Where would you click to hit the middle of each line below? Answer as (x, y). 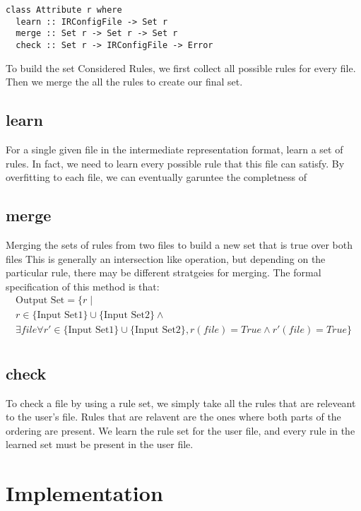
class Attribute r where (64, 10)
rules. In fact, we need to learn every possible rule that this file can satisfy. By (175, 163)
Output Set (40, 301)
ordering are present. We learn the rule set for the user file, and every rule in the (180, 430)
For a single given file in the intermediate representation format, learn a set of (174, 149)
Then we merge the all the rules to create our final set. (124, 82)
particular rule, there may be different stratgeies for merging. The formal (164, 272)
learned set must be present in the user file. (100, 444)
